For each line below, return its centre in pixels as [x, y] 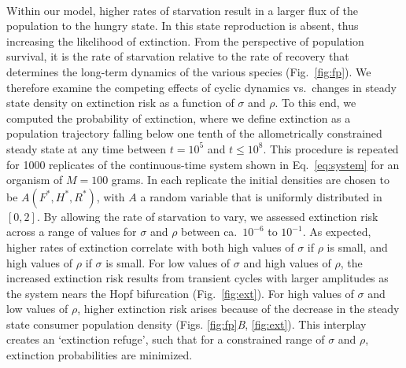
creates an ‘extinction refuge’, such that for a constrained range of [166, 339]
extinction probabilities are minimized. [100, 355]
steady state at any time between [87, 148]
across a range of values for [72, 232]
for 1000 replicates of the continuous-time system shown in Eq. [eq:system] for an [203, 164]
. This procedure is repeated [331, 148]
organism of [35, 180]
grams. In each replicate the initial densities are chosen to [250, 180]
